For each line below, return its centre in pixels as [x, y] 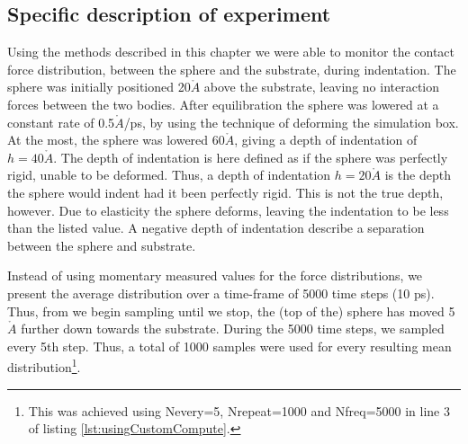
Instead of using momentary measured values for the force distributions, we [215, 275]
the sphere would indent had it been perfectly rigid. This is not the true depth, [225, 192]
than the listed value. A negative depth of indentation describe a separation [216, 228]
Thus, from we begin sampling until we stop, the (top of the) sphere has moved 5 [231, 311]
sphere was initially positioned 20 [99, 87]
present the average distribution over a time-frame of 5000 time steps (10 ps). [221, 293]
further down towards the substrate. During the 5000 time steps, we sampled [233, 329]
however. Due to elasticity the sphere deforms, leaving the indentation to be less [228, 210]
